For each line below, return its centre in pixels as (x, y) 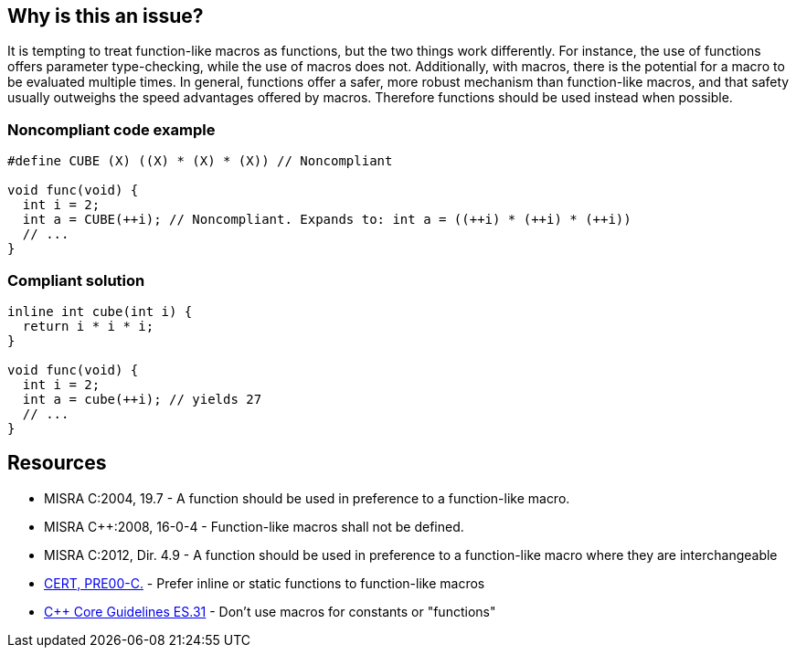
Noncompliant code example (111, 129)
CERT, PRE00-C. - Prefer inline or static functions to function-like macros (265, 583)
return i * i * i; (88, 326)
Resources (57, 463)
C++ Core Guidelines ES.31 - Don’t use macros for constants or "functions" (270, 611)
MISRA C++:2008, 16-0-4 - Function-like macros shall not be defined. (254, 526)
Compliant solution (76, 280)
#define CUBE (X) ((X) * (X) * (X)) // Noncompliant (200, 161)
